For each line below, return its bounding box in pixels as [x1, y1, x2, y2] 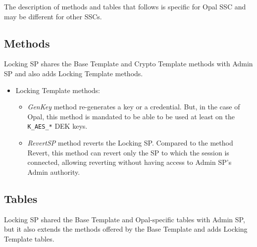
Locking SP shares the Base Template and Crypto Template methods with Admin [4, 58, 253, 69]
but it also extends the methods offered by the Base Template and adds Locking [4, 224, 248, 234]
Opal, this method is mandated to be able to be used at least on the [27, 111, 235, 121]
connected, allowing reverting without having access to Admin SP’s [27, 157, 232, 167]
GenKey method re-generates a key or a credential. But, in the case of [27, 101, 240, 112]
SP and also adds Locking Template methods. [4, 68, 143, 78]
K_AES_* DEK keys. [27, 121, 88, 131]
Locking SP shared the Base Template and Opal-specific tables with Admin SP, [4, 214, 245, 224]
